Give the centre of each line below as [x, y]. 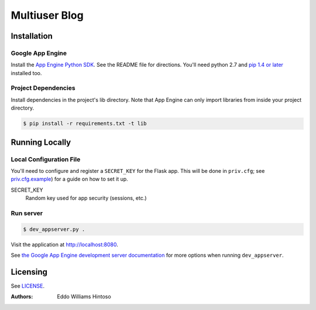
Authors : [22, 297]
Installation [32, 36]
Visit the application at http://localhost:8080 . [64, 244]
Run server [27, 213]
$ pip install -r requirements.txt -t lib [85, 124]
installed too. [26, 73]
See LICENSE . [28, 286]
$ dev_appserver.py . [54, 229]
